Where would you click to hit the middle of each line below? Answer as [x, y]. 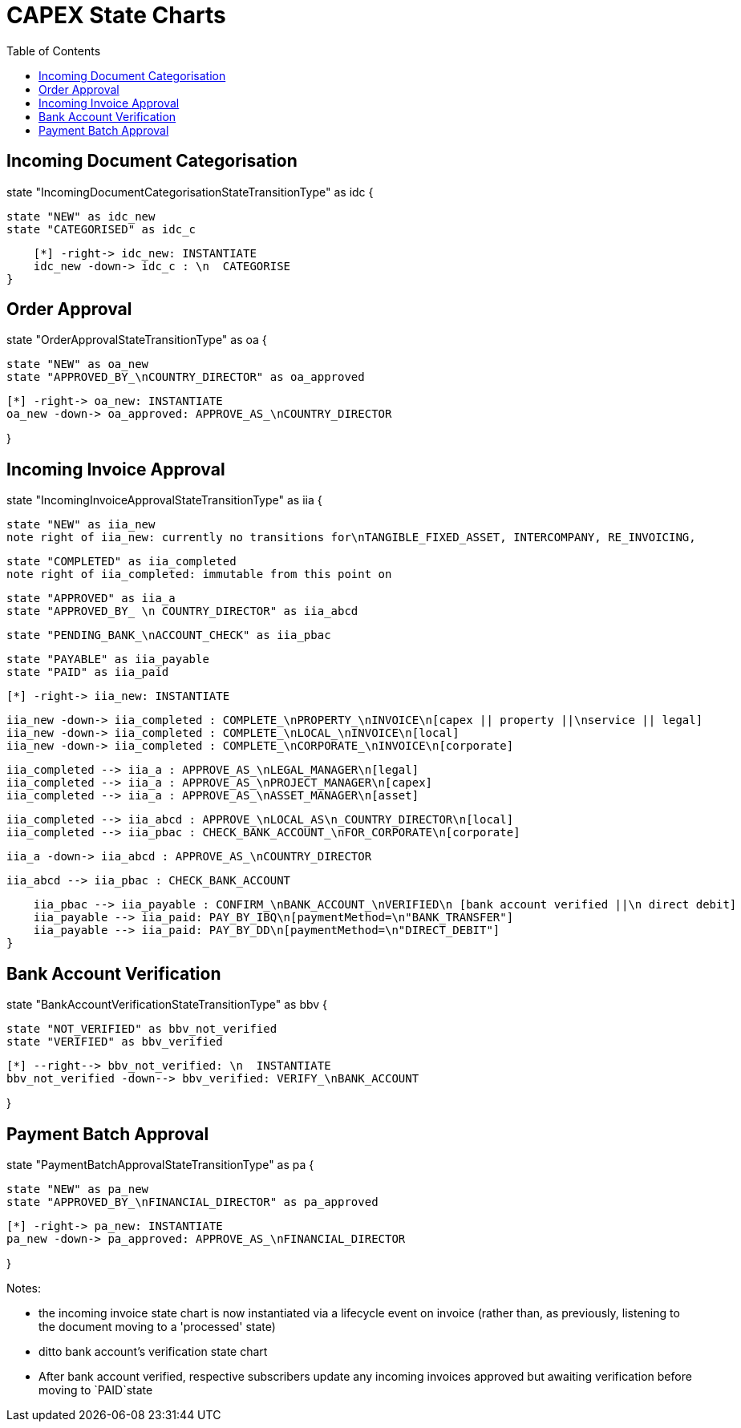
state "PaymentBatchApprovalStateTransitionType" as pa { [160, 1164]
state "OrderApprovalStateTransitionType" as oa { [137, 340]
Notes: [24, 1288]
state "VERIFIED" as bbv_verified [115, 1042]
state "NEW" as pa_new [78, 1189]
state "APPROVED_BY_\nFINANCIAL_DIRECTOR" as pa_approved [192, 1201]
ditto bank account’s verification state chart [153, 1351]
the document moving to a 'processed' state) [157, 1326]
